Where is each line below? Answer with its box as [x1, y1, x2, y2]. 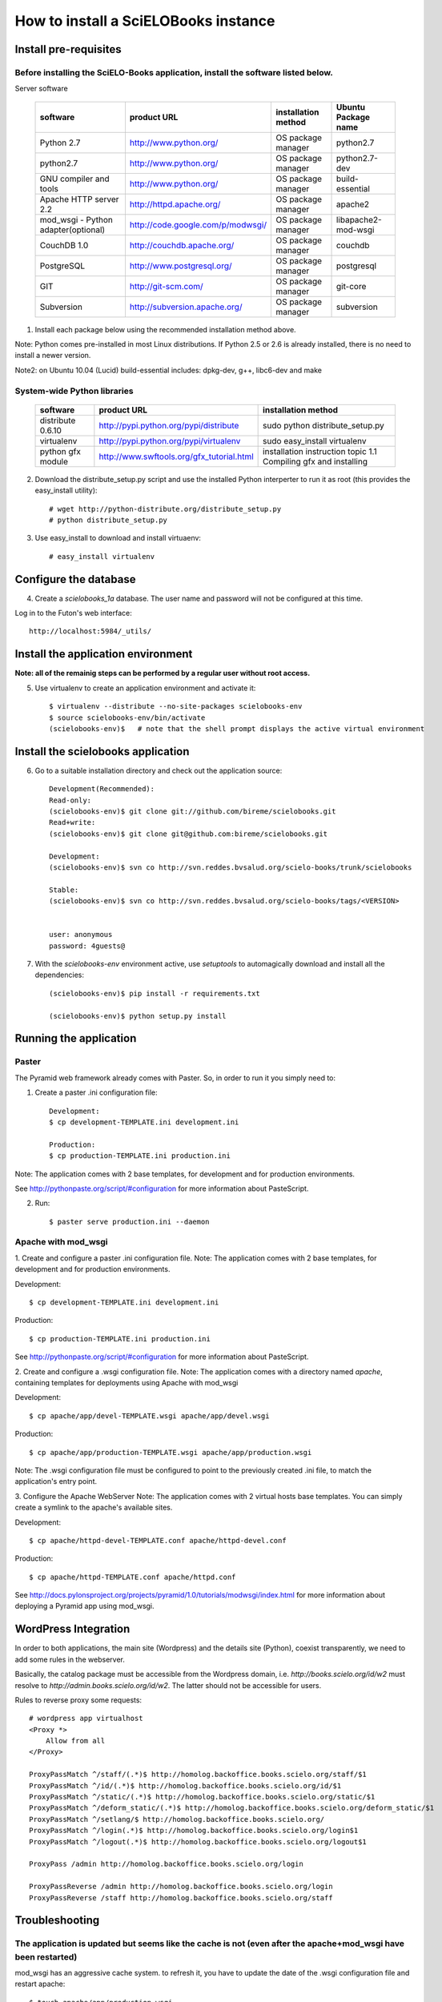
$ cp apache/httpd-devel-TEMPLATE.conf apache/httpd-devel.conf [29, 1536, 287, 1545]
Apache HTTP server [39, 193, 119, 204]
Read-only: [49, 795, 92, 805]
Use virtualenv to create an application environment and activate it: [34, 683, 256, 693]
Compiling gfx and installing [263, 456, 368, 467]
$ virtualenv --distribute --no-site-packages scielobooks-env [49, 702, 303, 711]
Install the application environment [14, 647, 193, 661]
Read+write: [49, 818, 96, 827]
